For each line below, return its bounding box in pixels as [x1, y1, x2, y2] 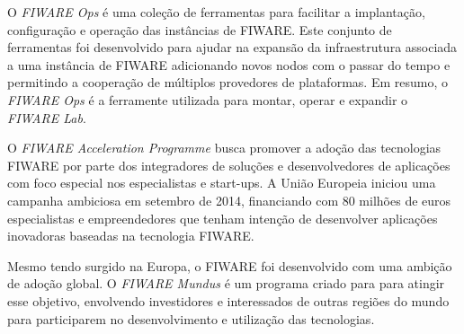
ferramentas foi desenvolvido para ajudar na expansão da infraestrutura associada [7, 38, 458, 57]
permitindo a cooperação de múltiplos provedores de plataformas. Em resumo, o [7, 73, 448, 92]
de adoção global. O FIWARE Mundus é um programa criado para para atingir [7, 274, 445, 293]
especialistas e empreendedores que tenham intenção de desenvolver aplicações [7, 208, 438, 227]
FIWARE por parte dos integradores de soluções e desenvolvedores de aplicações [7, 155, 451, 174]
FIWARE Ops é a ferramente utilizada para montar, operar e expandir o [7, 90, 408, 109]
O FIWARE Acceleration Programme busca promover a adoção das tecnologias [7, 138, 442, 157]
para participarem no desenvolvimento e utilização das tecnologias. [7, 309, 375, 328]
